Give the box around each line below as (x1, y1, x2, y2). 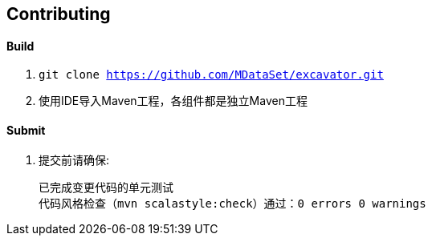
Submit (6, 123, 46, 137)
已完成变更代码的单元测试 (39, 181, 173, 195)
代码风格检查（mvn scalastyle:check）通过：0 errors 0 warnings (39, 197, 426, 211)
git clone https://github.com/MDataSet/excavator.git (39, 68, 384, 82)
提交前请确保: (39, 153, 110, 167)
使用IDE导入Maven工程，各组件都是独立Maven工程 (39, 94, 308, 108)
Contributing (6, 4, 111, 24)
